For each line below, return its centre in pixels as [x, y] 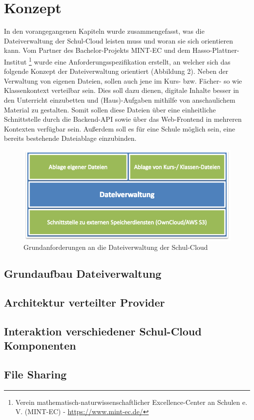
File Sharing [35, 374]
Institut [15, 61]
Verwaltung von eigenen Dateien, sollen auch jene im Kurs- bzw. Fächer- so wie [123, 80]
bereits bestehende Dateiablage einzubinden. [70, 138]
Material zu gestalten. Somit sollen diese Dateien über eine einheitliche [110, 109]
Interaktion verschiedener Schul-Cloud [103, 331]
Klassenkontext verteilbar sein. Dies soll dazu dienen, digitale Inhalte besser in [122, 90]
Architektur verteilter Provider [85, 302]
